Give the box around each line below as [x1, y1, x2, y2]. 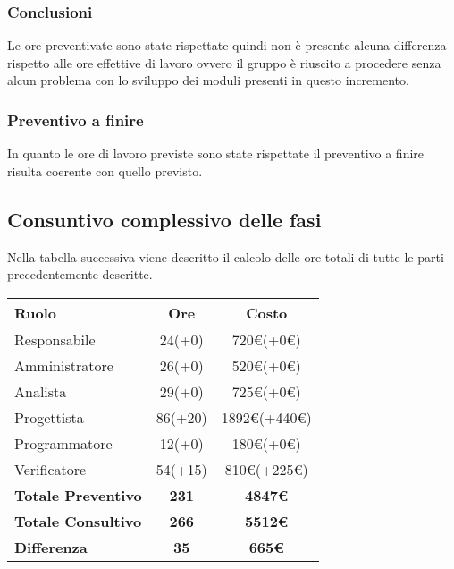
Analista [14, 380, 67, 402]
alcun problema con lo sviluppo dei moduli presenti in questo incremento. [7, 71, 409, 89]
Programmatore [14, 432, 113, 454]
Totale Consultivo [14, 510, 142, 531]
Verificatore [14, 458, 87, 480]
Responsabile [14, 328, 96, 350]
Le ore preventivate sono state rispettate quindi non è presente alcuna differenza [7, 36, 447, 55]
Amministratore [14, 354, 113, 376]
